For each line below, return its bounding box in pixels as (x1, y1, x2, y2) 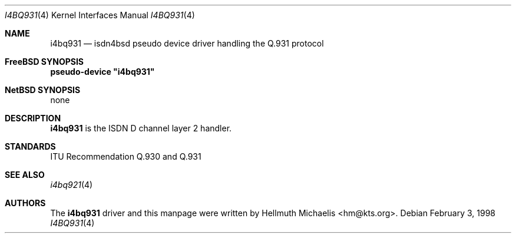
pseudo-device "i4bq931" (50, 67, 155, 77)
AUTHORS (5, 198, 46, 208)
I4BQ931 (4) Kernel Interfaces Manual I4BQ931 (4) (5, 10, 195, 20)
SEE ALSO (5, 170, 45, 180)
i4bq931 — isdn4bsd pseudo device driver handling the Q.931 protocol (50, 38, 324, 48)
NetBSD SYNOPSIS (5, 85, 81, 95)
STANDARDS (5, 141, 56, 151)
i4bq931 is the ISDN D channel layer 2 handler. (50, 123, 232, 133)
